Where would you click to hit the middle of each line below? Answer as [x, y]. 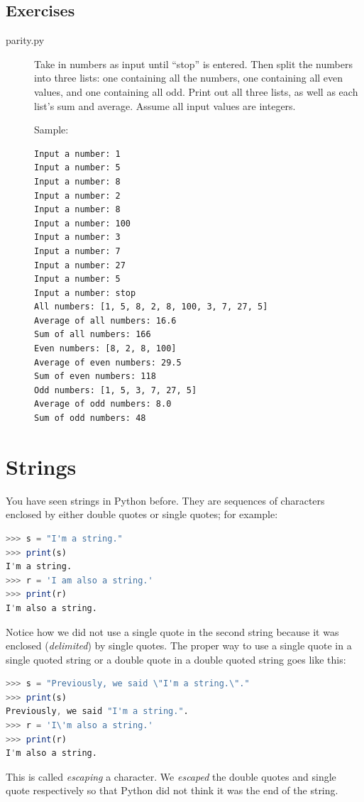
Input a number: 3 [77, 237]
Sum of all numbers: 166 [93, 335]
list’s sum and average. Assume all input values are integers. [165, 105]
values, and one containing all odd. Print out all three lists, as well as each [196, 91]
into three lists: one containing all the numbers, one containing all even [189, 78]
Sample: [51, 130]
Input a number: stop [85, 293]
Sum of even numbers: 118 [95, 377]
